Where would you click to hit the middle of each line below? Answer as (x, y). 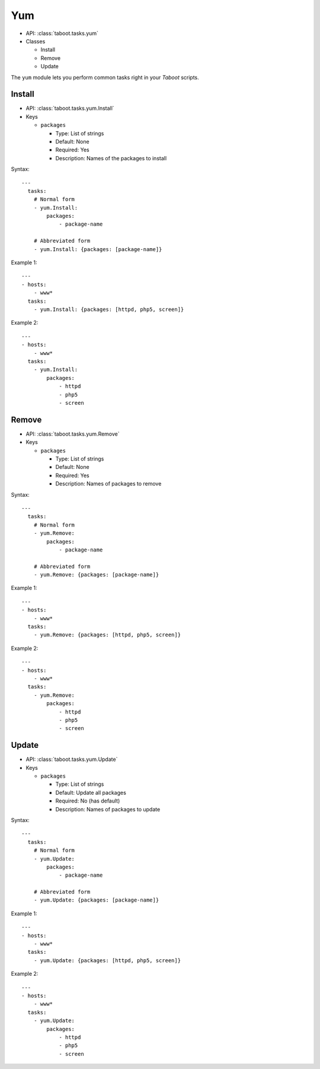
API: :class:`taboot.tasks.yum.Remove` (73, 434)
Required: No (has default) (88, 801)
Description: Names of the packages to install (111, 158)
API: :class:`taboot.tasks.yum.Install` (70, 108)
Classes (36, 41)
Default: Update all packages (91, 792)
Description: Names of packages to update (108, 809)
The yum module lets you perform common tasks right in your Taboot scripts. (105, 77)
